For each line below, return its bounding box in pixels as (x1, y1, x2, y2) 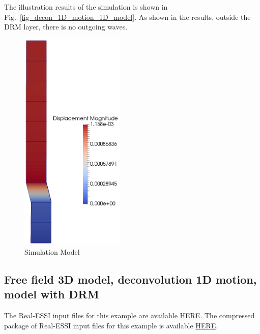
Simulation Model (24, 246, 80, 257)
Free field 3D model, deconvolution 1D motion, (4, 271, 257, 287)
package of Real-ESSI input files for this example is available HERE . (4, 320, 218, 330)
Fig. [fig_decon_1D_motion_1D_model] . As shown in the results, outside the (4, 11, 251, 22)
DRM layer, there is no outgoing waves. (4, 21, 128, 32)
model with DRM (4, 286, 99, 302)
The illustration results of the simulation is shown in (4, 2, 168, 12)
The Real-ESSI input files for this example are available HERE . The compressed (4, 310, 255, 320)
